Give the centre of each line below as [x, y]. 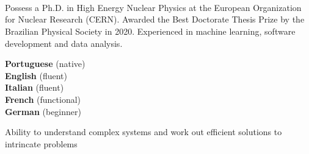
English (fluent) [36, 75]
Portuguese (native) [45, 64]
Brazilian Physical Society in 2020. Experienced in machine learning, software [150, 31]
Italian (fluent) [35, 87]
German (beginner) [43, 111]
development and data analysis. [64, 43]
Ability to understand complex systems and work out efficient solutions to [144, 132]
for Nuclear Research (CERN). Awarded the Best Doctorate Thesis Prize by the [155, 19]
